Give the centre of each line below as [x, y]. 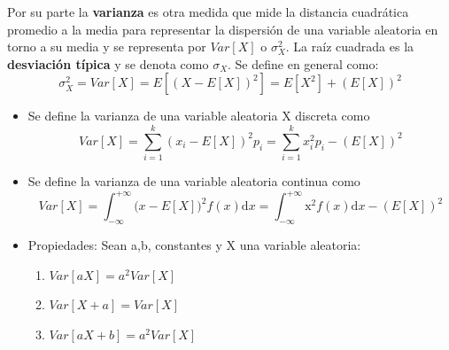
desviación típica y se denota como [108, 63]
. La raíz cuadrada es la [350, 47]
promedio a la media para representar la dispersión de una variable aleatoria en [223, 29]
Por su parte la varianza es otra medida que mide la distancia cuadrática [208, 12]
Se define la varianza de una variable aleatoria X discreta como [199, 116]
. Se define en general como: [303, 63]
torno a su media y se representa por [107, 47]
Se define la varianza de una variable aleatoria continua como [194, 181]
